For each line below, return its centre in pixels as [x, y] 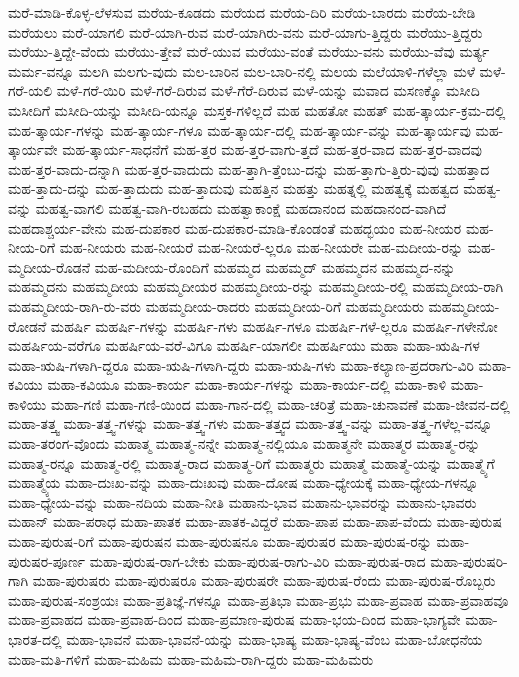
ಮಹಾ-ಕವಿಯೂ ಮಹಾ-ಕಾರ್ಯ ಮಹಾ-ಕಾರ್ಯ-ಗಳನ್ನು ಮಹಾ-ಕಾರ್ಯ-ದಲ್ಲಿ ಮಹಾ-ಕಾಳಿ [247, 384]
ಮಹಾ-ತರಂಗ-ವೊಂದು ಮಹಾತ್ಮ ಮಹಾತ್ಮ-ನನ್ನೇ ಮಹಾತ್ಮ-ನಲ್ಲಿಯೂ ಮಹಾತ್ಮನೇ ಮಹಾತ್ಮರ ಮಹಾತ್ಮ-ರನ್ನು [244, 443]
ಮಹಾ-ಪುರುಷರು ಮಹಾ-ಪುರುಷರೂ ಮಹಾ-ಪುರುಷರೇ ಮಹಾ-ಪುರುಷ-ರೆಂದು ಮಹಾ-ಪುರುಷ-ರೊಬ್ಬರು [264, 580]
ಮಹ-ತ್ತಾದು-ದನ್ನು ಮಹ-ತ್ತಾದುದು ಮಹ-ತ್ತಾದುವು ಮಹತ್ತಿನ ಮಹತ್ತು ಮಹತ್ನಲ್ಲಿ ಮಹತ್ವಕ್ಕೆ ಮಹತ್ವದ [233, 188]
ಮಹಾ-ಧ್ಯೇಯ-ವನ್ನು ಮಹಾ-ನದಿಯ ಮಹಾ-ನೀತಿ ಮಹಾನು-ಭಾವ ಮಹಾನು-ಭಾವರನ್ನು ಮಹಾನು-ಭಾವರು [242, 501]
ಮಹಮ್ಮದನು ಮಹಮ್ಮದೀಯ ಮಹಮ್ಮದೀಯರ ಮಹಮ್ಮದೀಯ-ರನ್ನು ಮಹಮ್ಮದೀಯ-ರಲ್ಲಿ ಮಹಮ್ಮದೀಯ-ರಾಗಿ [256, 286]
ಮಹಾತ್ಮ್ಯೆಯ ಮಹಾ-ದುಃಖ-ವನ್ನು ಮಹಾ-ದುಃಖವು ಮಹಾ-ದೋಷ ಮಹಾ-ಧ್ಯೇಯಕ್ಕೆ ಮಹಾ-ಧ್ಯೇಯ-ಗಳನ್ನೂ [243, 482]
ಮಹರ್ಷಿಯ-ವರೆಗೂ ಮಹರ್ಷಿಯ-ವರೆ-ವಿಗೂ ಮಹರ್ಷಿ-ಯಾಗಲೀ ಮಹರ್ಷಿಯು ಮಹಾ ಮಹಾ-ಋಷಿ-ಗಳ [244, 345]
